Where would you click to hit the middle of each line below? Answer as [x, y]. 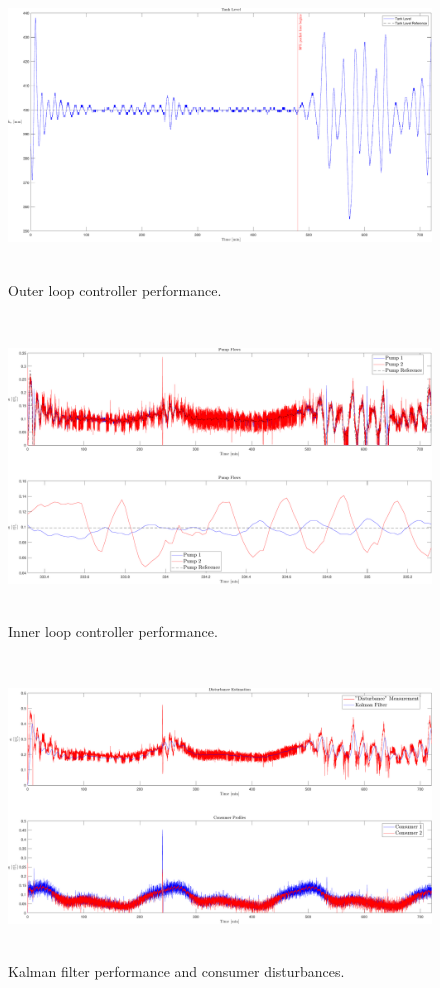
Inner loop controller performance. [113, 630]
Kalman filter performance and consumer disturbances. [176, 971]
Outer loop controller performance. [115, 289]
